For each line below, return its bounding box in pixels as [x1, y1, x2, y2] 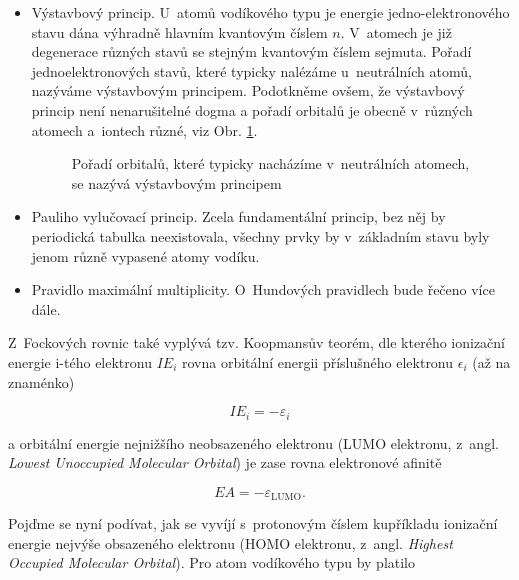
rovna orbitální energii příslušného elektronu [181, 351, 454, 372]
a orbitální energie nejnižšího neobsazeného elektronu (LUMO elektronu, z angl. [8, 432, 499, 453]
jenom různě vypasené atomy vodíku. [31, 245, 260, 266]
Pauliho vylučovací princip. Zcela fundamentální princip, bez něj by [31, 206, 446, 227]
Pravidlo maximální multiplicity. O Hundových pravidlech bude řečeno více [31, 279, 495, 300]
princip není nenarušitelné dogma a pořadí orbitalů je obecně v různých [31, 99, 473, 120]
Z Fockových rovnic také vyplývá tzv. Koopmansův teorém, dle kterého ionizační [8, 332, 505, 353]
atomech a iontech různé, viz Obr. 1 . [31, 119, 258, 140]
